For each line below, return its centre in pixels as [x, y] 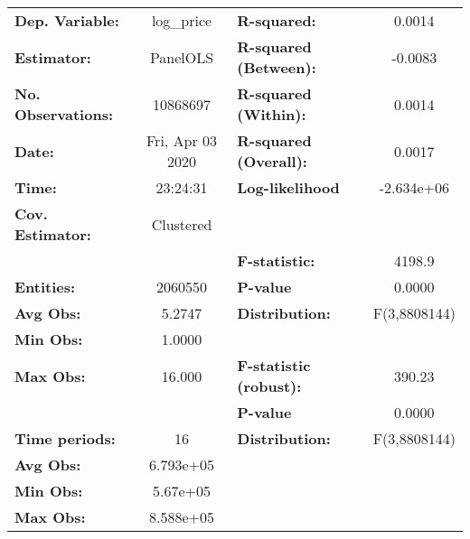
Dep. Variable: [67, 20]
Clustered [182, 224]
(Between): [277, 67]
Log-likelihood [288, 187]
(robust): [269, 386]
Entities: [45, 287]
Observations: [64, 114]
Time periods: [65, 438]
